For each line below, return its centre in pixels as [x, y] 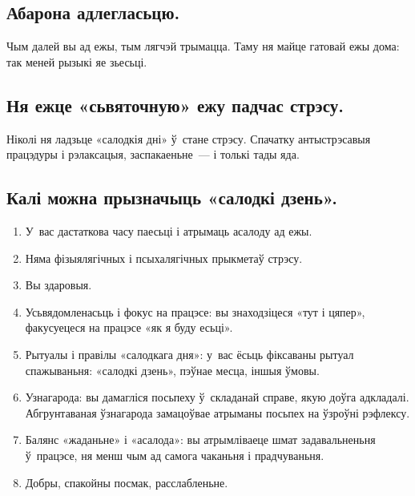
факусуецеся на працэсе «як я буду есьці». [129, 327]
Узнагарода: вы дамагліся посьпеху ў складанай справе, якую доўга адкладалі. [217, 397]
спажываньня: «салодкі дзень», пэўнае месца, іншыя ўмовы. [172, 370]
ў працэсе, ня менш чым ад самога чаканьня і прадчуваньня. [175, 455]
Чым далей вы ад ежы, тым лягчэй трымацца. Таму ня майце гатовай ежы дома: [203, 46]
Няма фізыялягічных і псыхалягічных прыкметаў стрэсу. [164, 258]
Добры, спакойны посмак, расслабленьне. [127, 482]
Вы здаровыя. [58, 285]
